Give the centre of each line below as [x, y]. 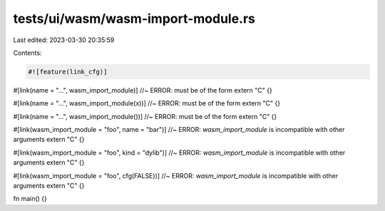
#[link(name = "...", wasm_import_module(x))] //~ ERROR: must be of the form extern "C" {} [147, 103]
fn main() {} [30, 199]
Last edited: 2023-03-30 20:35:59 [64, 40]
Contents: [27, 53]
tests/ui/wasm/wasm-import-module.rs [134, 19]
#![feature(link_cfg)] [68, 72]
